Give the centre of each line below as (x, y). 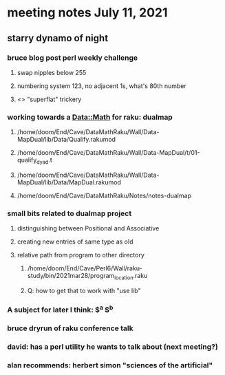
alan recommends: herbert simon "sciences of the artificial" (110, 365)
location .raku (131, 277)
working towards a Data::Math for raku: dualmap (90, 117)
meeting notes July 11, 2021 (87, 13)
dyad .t (45, 161)
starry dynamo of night (58, 38)
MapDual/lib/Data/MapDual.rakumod (69, 182)
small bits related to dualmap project (69, 213)
